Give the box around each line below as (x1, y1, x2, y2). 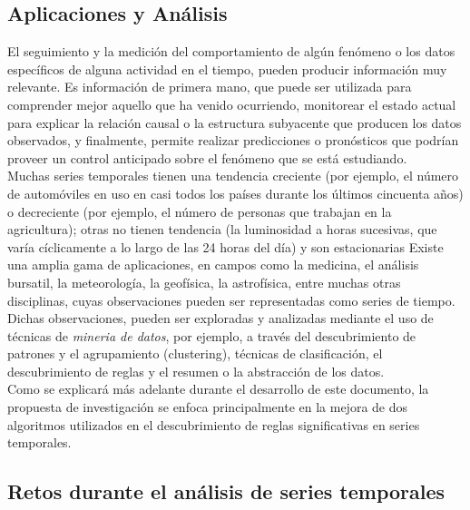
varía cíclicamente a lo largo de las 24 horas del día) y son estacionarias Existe (7, 237, 444, 256)
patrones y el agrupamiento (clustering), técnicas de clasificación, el (7, 344, 383, 363)
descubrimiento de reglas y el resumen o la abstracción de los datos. (7, 361, 385, 380)
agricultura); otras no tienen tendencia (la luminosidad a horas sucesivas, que (7, 220, 437, 239)
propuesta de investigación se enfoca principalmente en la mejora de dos (7, 397, 408, 417)
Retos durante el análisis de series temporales (7, 477, 446, 505)
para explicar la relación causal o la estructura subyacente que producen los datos (7, 113, 462, 132)
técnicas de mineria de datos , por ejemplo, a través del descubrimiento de (7, 326, 416, 345)
